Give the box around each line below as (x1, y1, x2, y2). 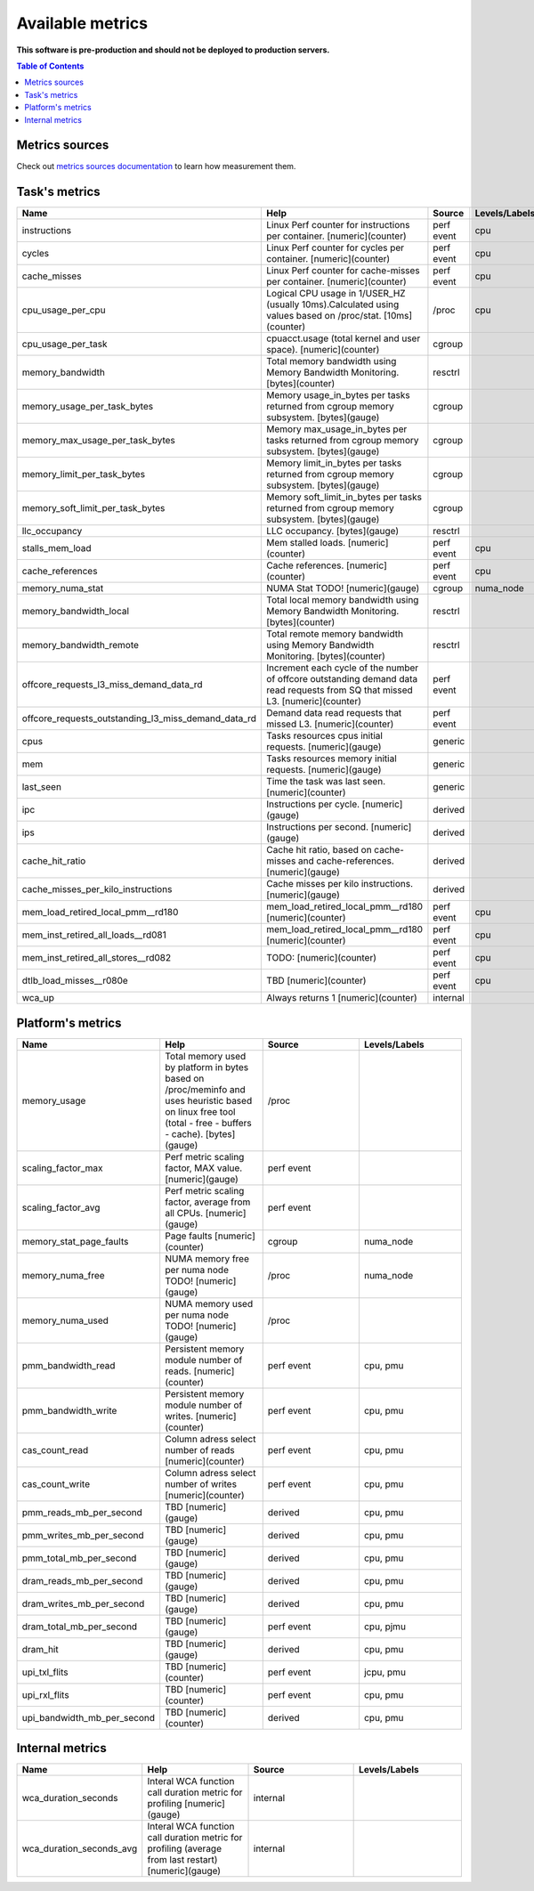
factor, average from (165, 1196, 251, 1208)
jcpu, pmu (363, 1666, 407, 1678)
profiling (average (147, 1843, 222, 1855)
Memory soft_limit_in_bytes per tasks (266, 491, 423, 503)
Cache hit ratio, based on (266, 844, 373, 856)
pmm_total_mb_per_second (21, 1552, 137, 1564)
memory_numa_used (21, 1314, 109, 1327)
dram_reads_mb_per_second (21, 1574, 143, 1587)
